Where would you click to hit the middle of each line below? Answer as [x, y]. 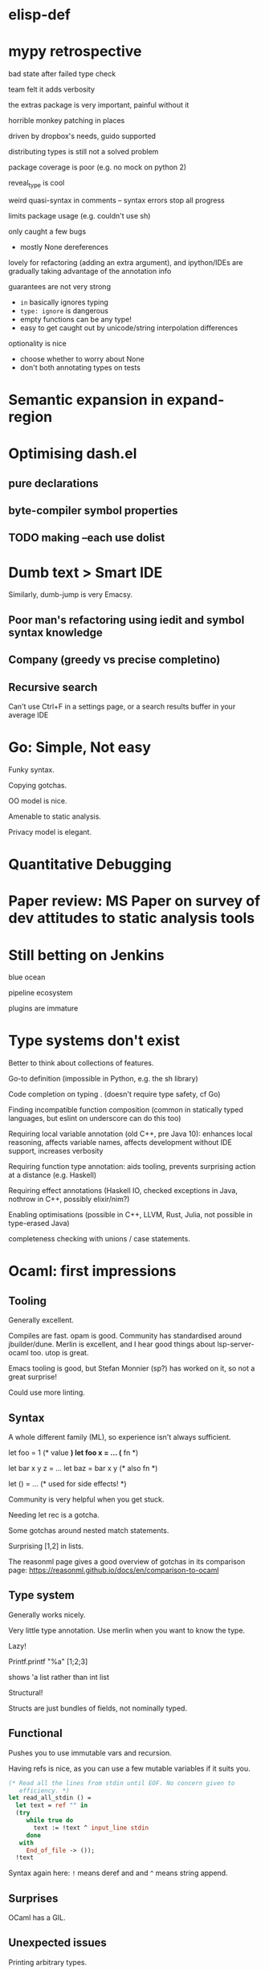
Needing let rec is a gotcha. [54, 1515]
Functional [35, 1733]
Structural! [26, 1692]
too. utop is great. [59, 1353]
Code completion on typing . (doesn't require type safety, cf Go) [114, 1094]
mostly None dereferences [64, 247]
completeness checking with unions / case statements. [99, 1239]
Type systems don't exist [94, 1041]
